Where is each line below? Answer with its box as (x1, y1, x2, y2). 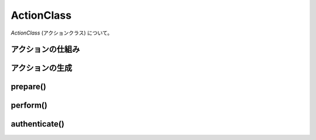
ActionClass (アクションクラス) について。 (11, 29, 113, 36)
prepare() (11, 82, 46, 92)
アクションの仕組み (11, 45, 80, 54)
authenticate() (11, 119, 64, 129)
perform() (11, 100, 48, 111)
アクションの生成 (11, 63, 73, 73)
